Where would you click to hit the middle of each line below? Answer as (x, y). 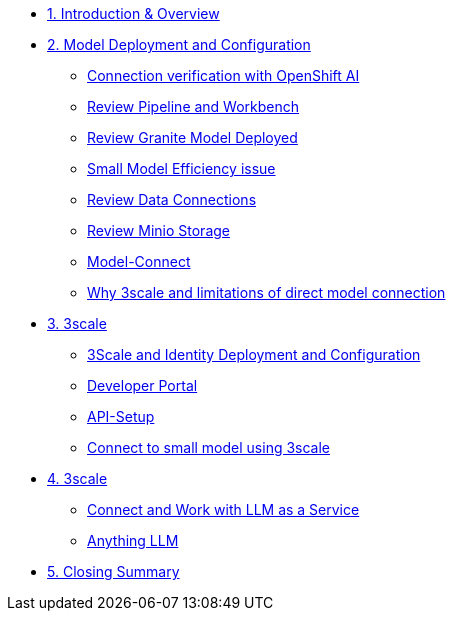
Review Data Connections (172, 199)
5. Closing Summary (113, 571)
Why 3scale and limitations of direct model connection (266, 292)
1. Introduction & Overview (133, 13)
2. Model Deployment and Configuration (179, 44)
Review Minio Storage (158, 230)
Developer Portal (142, 385)
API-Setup (121, 416)
